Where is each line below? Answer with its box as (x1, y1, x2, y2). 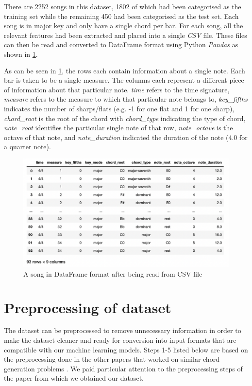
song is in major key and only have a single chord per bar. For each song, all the (4, 20, 243, 31)
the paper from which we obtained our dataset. (4, 373, 144, 383)
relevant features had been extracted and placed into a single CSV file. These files (4, 30, 247, 40)
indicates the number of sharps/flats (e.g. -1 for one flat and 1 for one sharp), (4, 103, 235, 113)
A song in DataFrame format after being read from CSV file (23, 268, 202, 279)
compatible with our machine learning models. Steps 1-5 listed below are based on (4, 344, 248, 354)
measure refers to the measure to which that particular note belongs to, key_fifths (4, 94, 248, 104)
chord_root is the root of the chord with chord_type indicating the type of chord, (4, 113, 246, 123)
